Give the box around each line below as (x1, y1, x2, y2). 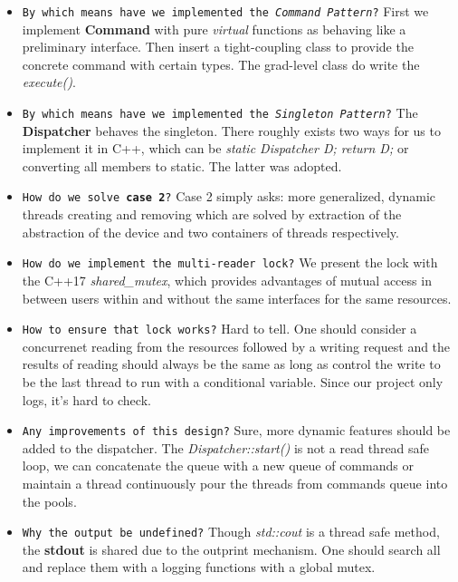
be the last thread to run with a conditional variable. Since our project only (22, 373, 444, 391)
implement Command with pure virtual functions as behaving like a (22, 19, 406, 38)
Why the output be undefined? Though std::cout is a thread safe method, (22, 522, 440, 541)
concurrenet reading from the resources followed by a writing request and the (22, 336, 451, 355)
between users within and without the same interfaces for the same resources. (22, 288, 452, 307)
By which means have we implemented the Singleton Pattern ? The (22, 103, 418, 122)
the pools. (22, 491, 77, 510)
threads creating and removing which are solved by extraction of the (22, 205, 402, 224)
